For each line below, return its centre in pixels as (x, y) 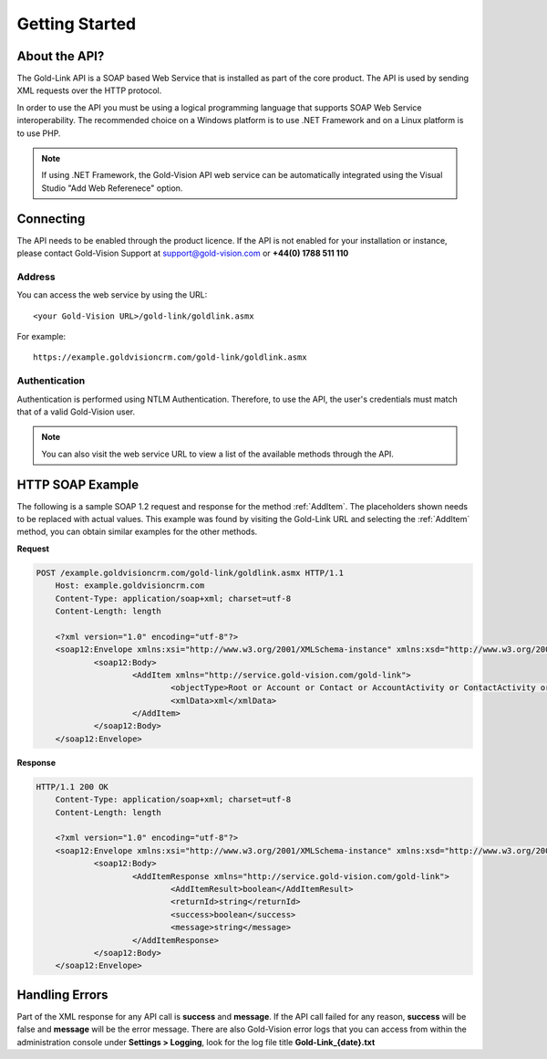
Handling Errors (62, 995)
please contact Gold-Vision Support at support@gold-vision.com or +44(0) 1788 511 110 (183, 253)
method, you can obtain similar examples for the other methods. (137, 532)
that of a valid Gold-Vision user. (76, 412)
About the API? (61, 56)
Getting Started (77, 24)
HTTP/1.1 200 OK (72, 786)
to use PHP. (39, 133)
